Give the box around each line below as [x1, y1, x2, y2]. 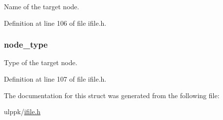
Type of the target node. [4, 57, 77, 68]
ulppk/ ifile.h [4, 106, 41, 117]
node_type [4, 38, 48, 51]
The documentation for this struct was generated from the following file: [4, 90, 220, 100]
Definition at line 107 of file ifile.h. [4, 74, 107, 84]
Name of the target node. [4, 1, 79, 11]
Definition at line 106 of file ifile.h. [4, 17, 107, 28]
